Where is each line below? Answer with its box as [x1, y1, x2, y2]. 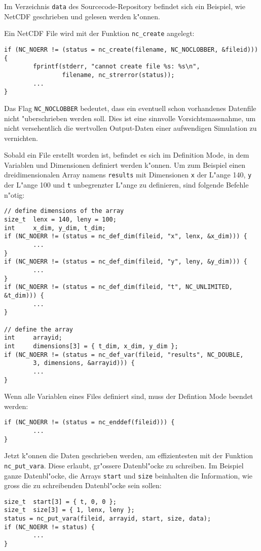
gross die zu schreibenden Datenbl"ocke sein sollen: [4, 480, 162, 491]
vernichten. [4, 132, 38, 143]
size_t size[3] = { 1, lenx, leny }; [4, 506, 135, 514]
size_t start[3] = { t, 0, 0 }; [4, 498, 117, 505]
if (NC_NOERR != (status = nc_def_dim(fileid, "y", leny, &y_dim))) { [4, 258, 247, 266]
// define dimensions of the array [4, 207, 124, 215]
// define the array [4, 325, 73, 333]
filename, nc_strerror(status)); [62, 71, 175, 79]
